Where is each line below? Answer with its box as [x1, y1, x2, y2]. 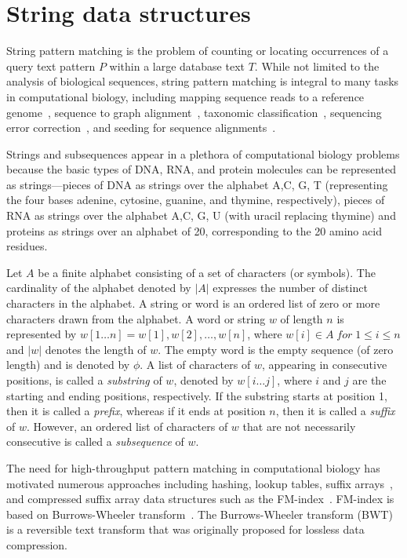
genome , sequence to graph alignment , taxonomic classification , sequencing [6, 104, 382, 120]
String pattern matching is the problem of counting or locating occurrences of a [6, 42, 389, 59]
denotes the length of [45, 341, 147, 357]
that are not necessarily [242, 418, 356, 434]
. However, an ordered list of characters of [26, 418, 228, 434]
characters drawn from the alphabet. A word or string [6, 310, 266, 326]
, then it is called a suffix [275, 403, 395, 419]
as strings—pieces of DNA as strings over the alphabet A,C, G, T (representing [6, 176, 388, 192]
